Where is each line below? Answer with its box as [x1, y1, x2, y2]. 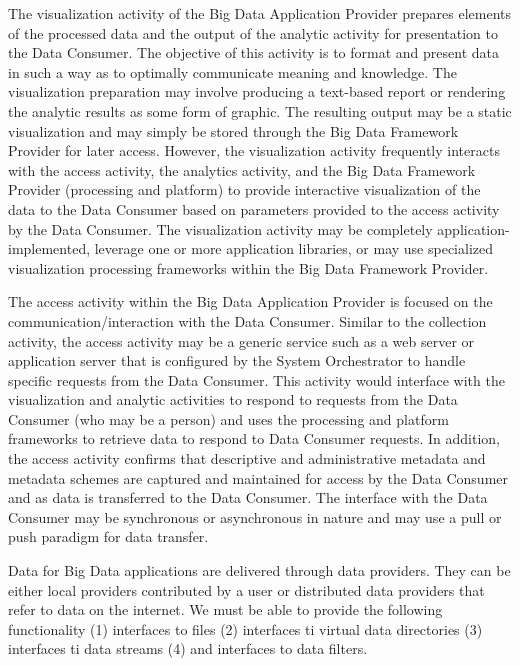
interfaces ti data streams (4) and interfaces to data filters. [8, 638, 368, 659]
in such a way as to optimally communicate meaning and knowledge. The [8, 61, 457, 82]
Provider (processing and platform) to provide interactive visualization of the [8, 179, 481, 200]
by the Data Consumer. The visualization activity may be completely [8, 218, 433, 239]
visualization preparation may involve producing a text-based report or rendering [8, 81, 506, 102]
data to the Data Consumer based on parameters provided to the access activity [8, 198, 500, 219]
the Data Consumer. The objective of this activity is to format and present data [8, 42, 499, 63]
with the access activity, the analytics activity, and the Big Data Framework [8, 159, 476, 180]
